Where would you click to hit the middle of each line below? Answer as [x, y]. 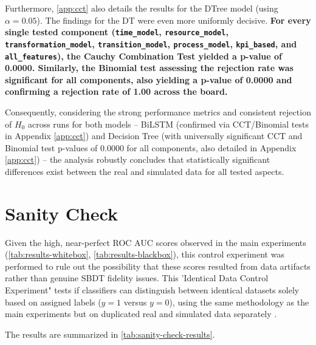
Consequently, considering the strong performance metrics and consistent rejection [158, 111]
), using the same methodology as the [239, 302]
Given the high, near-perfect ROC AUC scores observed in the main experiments [156, 242]
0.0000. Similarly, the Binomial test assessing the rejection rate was [149, 68]
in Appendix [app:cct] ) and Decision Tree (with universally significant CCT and [154, 136]
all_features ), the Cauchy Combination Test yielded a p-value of [144, 56]
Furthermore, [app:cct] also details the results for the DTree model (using [142, 8]
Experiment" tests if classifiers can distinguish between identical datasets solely [152, 290]
